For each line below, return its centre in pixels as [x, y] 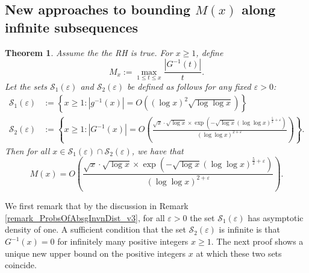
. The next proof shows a [257, 241]
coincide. [21, 265]
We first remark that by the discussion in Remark [97, 206]
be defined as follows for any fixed [189, 86]
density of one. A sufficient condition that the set [95, 229]
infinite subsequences [72, 27]
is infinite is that [249, 229]
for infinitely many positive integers [123, 241]
